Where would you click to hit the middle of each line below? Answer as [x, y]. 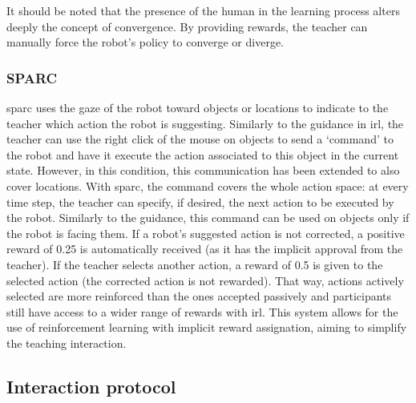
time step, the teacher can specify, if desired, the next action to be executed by [200, 201]
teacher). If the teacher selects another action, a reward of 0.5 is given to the [195, 264]
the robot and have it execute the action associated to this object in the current [203, 154]
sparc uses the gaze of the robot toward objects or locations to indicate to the [198, 107]
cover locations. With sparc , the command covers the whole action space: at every [208, 185]
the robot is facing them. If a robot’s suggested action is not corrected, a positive [206, 233]
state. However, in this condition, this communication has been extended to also [203, 170]
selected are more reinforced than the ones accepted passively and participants [199, 296]
